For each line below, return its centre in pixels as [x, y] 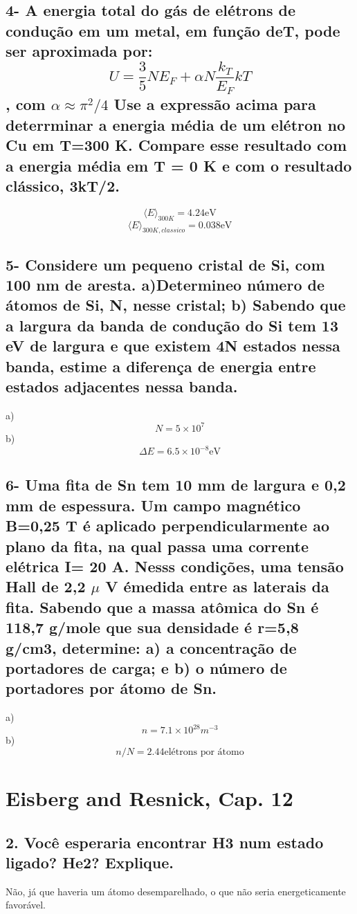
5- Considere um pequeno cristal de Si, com [165, 264]
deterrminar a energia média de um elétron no [176, 124]
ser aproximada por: [79, 51]
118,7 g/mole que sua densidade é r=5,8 [152, 627]
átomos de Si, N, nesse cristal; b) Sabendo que [176, 305]
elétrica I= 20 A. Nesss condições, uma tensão [175, 566]
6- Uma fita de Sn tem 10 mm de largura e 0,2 [176, 485]
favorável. [26, 905]
